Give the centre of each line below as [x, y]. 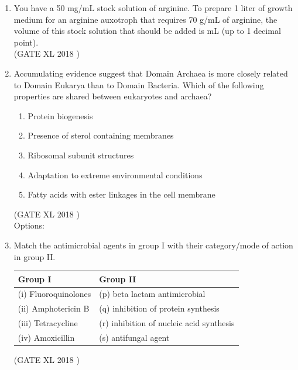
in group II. [35, 256]
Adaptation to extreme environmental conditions [115, 174]
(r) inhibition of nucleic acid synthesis [167, 323]
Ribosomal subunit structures [81, 155]
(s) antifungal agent [134, 337]
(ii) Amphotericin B [54, 308]
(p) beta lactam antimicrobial [152, 294]
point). [26, 42]
